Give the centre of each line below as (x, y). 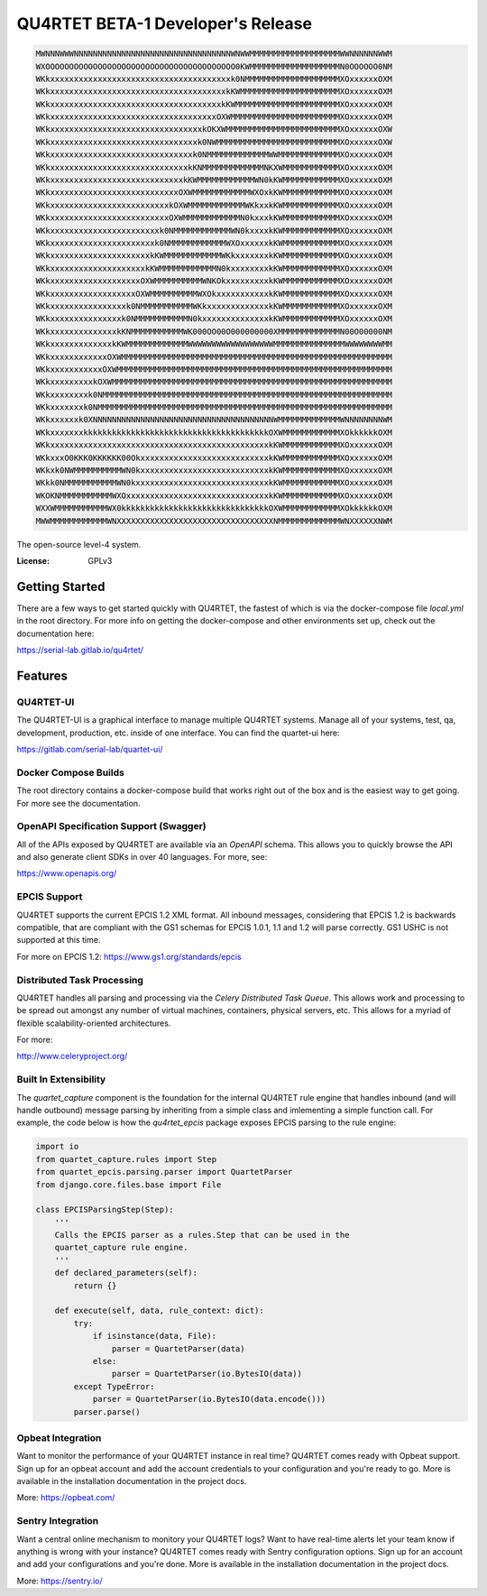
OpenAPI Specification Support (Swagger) (111, 826)
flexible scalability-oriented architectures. (94, 1023)
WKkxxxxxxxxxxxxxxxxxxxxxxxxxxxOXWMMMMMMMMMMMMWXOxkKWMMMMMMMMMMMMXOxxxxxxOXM (214, 193)
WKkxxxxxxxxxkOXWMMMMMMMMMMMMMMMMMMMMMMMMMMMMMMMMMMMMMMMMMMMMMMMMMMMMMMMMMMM (214, 382)
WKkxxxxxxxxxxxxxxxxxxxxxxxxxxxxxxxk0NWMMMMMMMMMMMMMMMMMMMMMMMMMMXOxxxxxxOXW (214, 142)
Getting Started (61, 586)
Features (42, 675)
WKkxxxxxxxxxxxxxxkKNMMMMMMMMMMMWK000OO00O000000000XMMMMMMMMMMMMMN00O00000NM (214, 331)
